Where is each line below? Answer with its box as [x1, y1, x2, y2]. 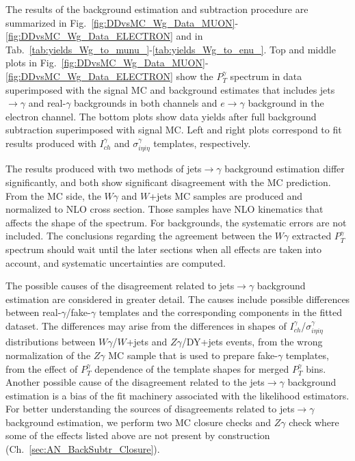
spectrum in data [230, 68, 302, 83]
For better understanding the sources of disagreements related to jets [5, 401, 295, 416]
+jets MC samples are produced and [149, 188, 303, 202]
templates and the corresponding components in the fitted [98, 305, 343, 319]
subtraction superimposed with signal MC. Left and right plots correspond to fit [5, 122, 342, 137]
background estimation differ [224, 161, 345, 176]
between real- [5, 305, 62, 319]
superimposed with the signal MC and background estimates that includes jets [5, 82, 335, 96]
